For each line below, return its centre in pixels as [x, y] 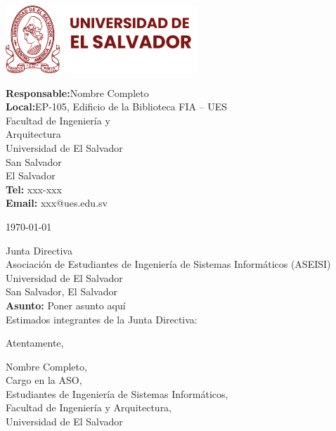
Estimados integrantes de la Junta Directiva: [102, 319]
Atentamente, [35, 343]
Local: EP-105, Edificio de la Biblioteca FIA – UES [117, 107]
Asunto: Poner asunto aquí [66, 305]
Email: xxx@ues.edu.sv [57, 203]
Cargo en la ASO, [44, 380]
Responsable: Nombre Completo [77, 92]
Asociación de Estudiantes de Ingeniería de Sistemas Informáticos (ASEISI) [168, 264]
